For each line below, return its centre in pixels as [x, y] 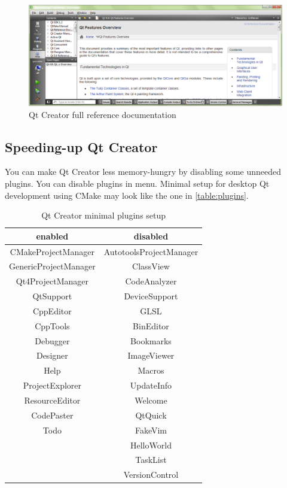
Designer [52, 355]
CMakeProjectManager [52, 251]
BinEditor [151, 325]
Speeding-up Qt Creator [81, 146]
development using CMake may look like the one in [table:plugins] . [127, 195]
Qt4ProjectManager [52, 281]
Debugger [52, 340]
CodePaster [52, 415]
